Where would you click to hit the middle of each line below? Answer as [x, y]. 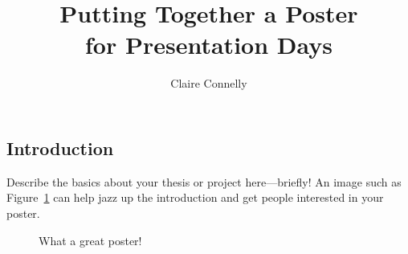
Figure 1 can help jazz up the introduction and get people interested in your [195, 197]
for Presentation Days [209, 45]
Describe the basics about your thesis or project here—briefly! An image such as [204, 181]
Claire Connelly [209, 83]
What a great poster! [90, 240]
